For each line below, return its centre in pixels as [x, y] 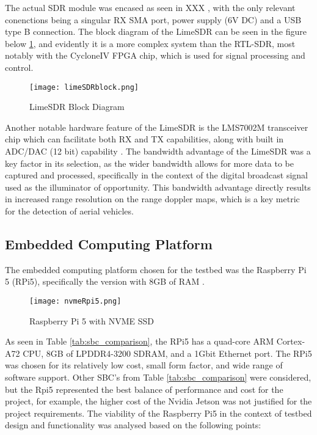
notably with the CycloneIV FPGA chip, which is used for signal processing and [155, 55]
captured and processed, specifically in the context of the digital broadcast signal [156, 175]
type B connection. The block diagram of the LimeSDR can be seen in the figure [156, 31]
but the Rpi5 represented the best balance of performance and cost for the [144, 389]
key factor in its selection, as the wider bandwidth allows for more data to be [149, 163]
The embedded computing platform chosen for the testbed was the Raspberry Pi [156, 269]
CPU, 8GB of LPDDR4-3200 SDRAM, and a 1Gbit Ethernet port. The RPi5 [167, 353]
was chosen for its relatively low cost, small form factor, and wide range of [144, 365]
